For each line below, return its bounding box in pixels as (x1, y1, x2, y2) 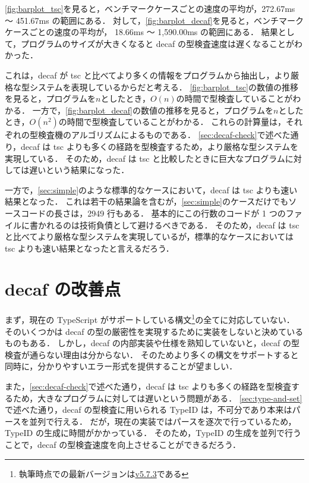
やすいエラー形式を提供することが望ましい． (62, 360, 238, 372)
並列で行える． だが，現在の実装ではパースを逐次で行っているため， (29, 415, 297, 427)
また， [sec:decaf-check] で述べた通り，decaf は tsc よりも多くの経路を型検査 (5, 380, 291, 393)
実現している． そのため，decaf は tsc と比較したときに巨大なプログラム (5, 152, 285, 164)
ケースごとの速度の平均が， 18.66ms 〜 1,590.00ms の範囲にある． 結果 (5, 26, 278, 38)
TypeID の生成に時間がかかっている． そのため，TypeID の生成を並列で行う (5, 426, 302, 439)
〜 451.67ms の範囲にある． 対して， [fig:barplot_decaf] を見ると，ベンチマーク (5, 14, 304, 26)
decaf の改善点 (5, 277, 121, 301)
